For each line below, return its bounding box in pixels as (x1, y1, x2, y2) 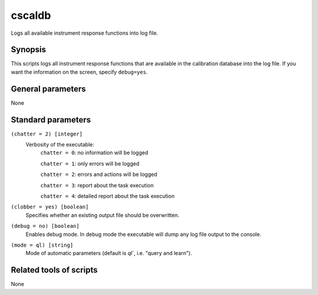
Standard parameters (11, 115, 91, 125)
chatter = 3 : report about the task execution (40, 181, 154, 188)
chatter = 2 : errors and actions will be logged (40, 171, 157, 178)
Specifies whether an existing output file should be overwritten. (25, 211, 180, 218)
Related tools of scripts (11, 265, 98, 275)
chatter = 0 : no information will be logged (40, 149, 148, 156)
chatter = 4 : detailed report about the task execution (40, 193, 175, 200)
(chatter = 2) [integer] (11, 130, 82, 137)
